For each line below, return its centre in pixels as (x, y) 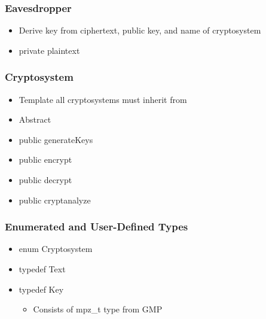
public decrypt (45, 180)
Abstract (35, 119)
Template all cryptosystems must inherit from (103, 99)
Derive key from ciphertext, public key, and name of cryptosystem (140, 30)
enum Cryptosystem (56, 249)
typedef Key (41, 289)
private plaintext (49, 50)
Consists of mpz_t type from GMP (98, 309)
